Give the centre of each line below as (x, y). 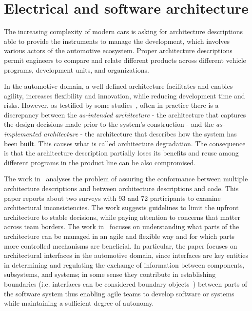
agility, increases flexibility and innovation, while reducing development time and (125, 95)
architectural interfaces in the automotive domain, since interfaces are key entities (126, 255)
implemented (23, 134)
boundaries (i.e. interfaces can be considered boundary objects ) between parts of (126, 283)
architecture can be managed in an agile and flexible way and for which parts (119, 236)
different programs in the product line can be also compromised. (100, 162)
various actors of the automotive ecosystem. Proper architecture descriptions (118, 50)
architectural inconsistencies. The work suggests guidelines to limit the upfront (121, 207)
